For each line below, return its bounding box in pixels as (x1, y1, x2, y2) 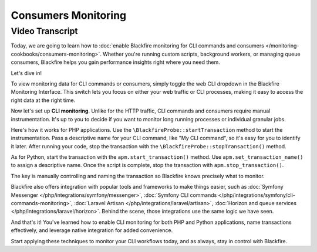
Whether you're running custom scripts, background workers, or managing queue (103, 50, 301, 57)
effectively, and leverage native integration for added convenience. (11, 227, 173, 234)
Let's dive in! (11, 69, 42, 76)
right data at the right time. (11, 97, 76, 104)
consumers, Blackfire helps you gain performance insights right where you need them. (11, 59, 220, 66)
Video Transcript (11, 26, 79, 36)
